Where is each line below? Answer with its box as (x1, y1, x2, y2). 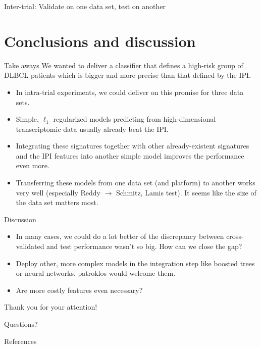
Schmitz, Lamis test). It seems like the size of (116, 187, 256, 197)
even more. (16, 160, 49, 171)
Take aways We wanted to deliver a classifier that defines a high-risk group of (4, 60, 243, 70)
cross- (226, 231, 244, 241)
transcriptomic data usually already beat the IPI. (16, 123, 169, 134)
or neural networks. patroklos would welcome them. (16, 268, 176, 278)
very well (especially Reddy (16, 187, 100, 197)
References (4, 335, 37, 346)
